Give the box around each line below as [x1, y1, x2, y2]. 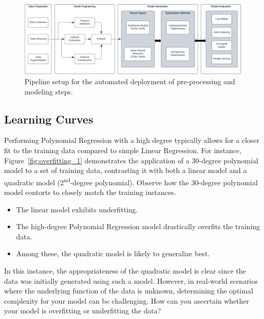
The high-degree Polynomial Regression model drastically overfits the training [16, 221, 260, 232]
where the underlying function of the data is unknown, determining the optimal [4, 285, 253, 296]
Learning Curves [4, 111, 93, 127]
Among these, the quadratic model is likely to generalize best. [16, 248, 210, 259]
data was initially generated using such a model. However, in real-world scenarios [4, 275, 258, 286]
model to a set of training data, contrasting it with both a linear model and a [4, 165, 247, 176]
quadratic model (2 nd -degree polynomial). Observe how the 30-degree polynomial [4, 175, 258, 187]
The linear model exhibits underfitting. [16, 204, 138, 214]
